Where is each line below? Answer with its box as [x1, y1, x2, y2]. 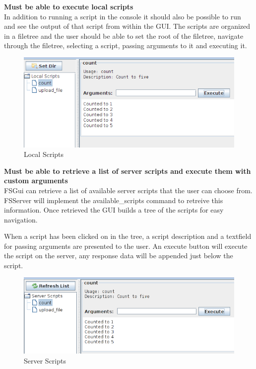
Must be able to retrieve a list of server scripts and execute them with [4, 165, 251, 176]
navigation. [4, 214, 38, 224]
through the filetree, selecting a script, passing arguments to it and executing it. [4, 40, 247, 51]
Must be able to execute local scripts [4, 1, 133, 11]
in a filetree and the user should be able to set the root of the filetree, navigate [4, 30, 244, 41]
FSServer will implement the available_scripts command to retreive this [4, 195, 223, 205]
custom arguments [4, 175, 68, 186]
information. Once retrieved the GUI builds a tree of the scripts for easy [4, 205, 224, 215]
